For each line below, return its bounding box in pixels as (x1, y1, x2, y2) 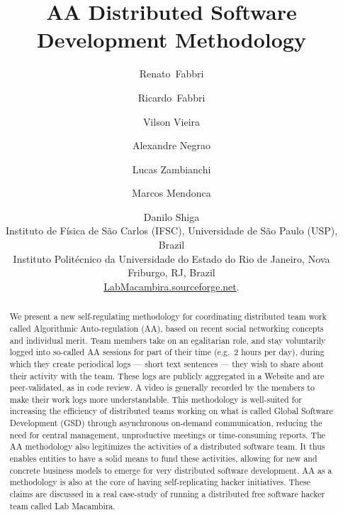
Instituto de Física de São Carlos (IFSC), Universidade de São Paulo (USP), (5, 223, 338, 238)
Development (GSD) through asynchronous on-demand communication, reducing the (9, 417, 322, 429)
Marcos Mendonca (132, 185, 211, 200)
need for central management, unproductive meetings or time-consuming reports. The (9, 428, 326, 440)
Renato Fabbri (139, 66, 204, 81)
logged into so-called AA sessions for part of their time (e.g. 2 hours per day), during (9, 346, 325, 358)
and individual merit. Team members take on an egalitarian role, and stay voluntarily (9, 334, 326, 346)
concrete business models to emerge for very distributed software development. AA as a (9, 464, 332, 476)
